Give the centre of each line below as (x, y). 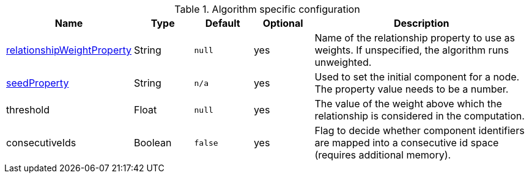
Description (421, 23)
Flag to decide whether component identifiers (420, 130)
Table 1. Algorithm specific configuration (267, 9)
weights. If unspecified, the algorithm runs (412, 50)
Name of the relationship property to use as (415, 38)
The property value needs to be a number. (412, 89)
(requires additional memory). (383, 155)
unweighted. (343, 62)
